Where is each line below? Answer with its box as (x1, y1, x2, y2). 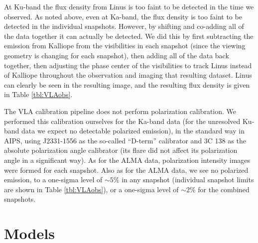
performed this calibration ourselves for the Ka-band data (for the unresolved (4, 116, 241, 126)
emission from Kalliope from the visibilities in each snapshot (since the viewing (4, 40, 246, 51)
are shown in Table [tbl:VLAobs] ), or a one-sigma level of (4, 184, 179, 194)
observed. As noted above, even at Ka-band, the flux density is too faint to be (4, 11, 242, 21)
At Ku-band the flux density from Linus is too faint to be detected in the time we (4, 1, 254, 11)
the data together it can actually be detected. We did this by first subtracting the (4, 30, 254, 41)
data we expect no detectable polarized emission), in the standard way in (21, 125, 245, 136)
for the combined (198, 184, 250, 194)
